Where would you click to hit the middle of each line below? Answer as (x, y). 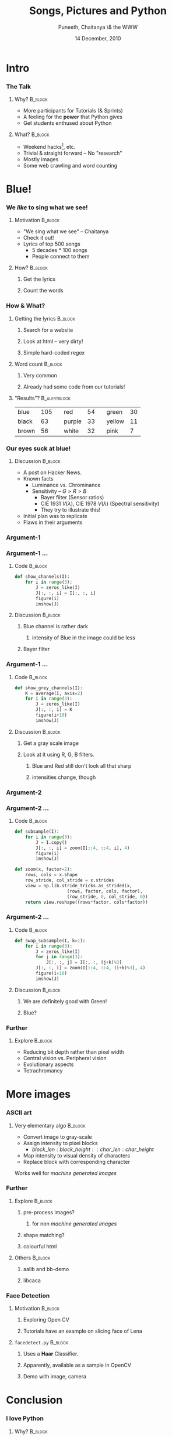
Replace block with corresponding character (76, 1162)
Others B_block (32, 1258)
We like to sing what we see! (47, 207)
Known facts (38, 478)
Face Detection (28, 1295)
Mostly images (41, 159)
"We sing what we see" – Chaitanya (66, 231)
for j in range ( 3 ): (59, 957)
